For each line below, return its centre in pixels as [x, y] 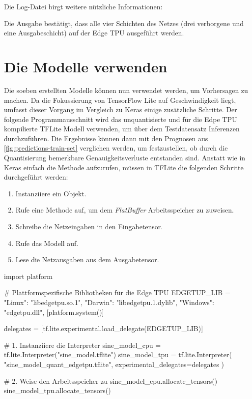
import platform [28, 276]
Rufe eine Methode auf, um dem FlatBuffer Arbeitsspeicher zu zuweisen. [125, 210]
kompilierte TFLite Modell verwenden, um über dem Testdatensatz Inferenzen [122, 129]
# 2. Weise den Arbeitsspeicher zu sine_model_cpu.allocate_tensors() [111, 381]
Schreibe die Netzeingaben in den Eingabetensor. [89, 227]
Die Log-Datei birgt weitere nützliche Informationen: [83, 6]
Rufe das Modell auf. [47, 243]
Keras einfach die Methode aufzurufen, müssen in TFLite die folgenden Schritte [124, 167]
